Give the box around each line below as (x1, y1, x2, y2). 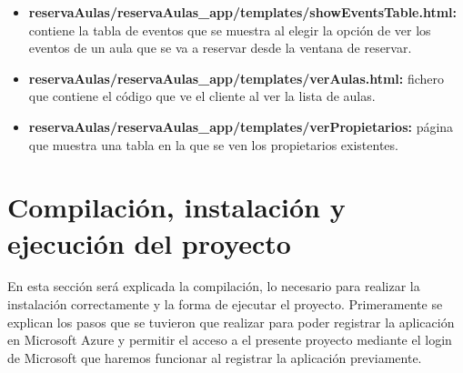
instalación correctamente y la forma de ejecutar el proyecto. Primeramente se (7, 295, 443, 314)
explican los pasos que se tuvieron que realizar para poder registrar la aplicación (7, 312, 455, 331)
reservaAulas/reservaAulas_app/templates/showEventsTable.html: (28, 3, 458, 21)
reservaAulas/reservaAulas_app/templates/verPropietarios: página (28, 116, 454, 136)
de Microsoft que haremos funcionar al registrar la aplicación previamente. (7, 348, 422, 367)
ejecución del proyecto (7, 224, 291, 261)
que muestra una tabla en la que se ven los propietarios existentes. (28, 135, 398, 154)
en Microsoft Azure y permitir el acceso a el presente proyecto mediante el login (7, 330, 452, 349)
